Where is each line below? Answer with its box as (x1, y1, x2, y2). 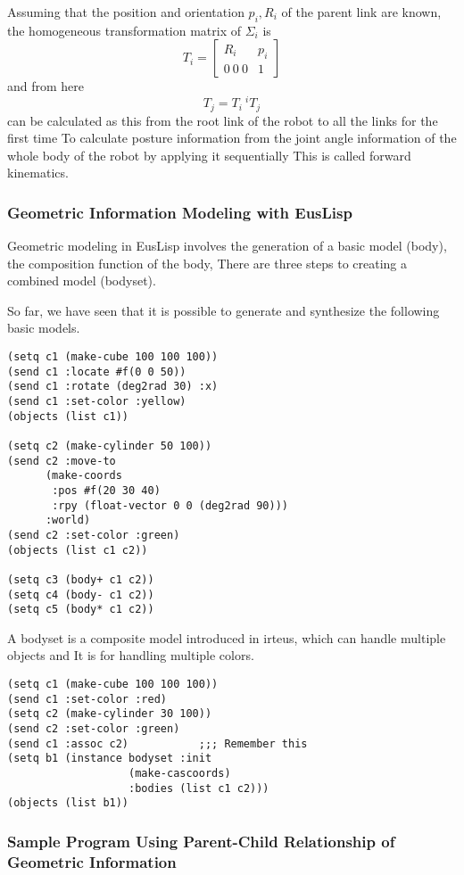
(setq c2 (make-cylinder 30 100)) (7, 707, 212, 721)
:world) (45, 514, 91, 527)
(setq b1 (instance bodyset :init (7, 752, 212, 765)
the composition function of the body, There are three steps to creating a (7, 253, 407, 272)
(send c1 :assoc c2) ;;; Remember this (7, 737, 308, 750)
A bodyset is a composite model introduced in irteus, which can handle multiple (7, 628, 446, 647)
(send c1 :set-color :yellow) (7, 395, 186, 409)
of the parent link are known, (281, 3, 442, 21)
